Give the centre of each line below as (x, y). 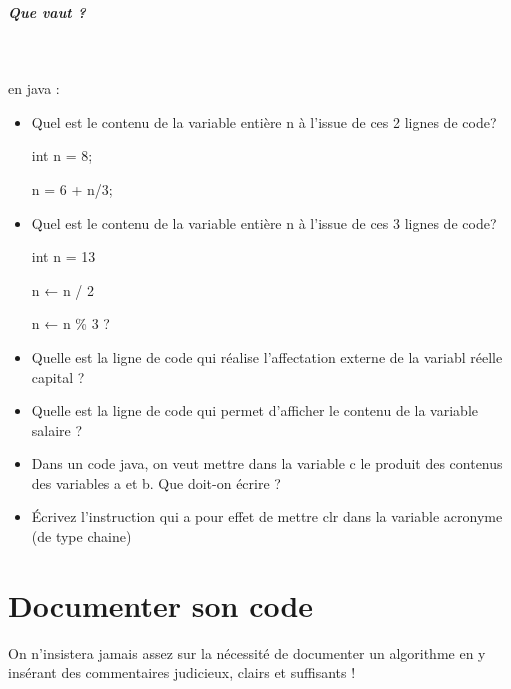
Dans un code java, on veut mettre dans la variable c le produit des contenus (267, 463)
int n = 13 (63, 256)
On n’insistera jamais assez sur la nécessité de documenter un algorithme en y (247, 652)
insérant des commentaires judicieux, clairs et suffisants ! (182, 672)
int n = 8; (62, 155)
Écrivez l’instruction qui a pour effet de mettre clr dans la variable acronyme (267, 516)
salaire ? (57, 429)
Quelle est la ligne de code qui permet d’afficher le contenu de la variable (255, 410)
